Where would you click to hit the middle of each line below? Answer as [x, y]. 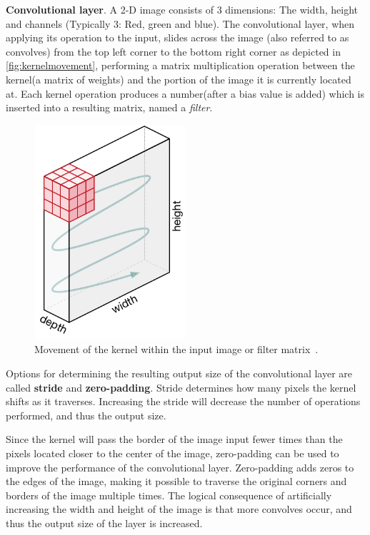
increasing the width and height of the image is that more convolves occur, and [179, 509]
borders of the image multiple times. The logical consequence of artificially [169, 495]
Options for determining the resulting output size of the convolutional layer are [179, 373]
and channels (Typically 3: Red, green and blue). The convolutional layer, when [180, 23]
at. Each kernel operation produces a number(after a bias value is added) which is [185, 93]
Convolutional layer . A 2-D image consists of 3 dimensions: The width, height [182, 9]
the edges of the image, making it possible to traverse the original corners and [176, 481]
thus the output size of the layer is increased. [104, 523]
